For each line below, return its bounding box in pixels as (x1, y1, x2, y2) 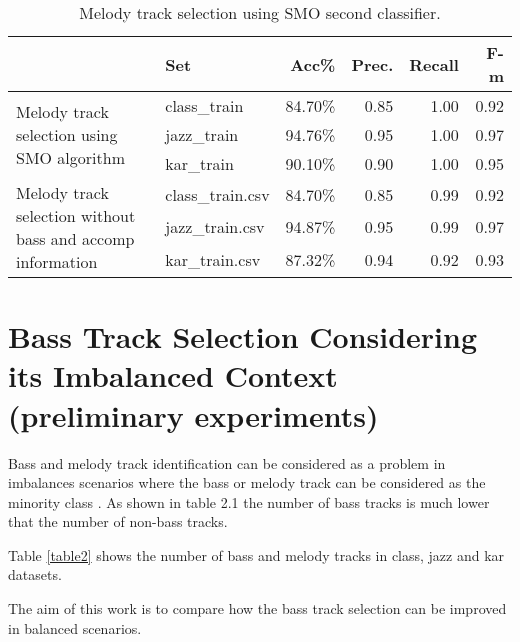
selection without (16, 204, 136, 227)
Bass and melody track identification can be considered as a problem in (8, 452, 446, 473)
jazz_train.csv (165, 215, 265, 239)
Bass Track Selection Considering (8, 316, 478, 357)
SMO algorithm (16, 146, 125, 169)
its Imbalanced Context (8, 355, 338, 396)
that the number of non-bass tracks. (8, 511, 228, 532)
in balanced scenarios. (8, 617, 142, 638)
